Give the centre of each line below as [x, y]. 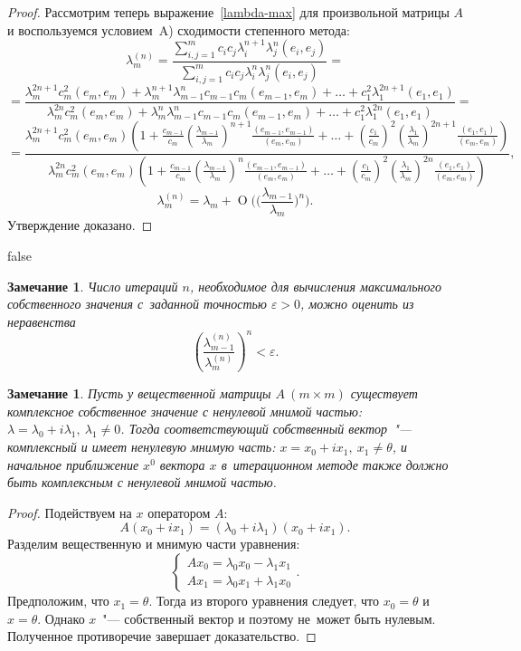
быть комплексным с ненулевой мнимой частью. [142, 482]
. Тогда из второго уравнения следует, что [264, 601]
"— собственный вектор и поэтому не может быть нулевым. [269, 618]
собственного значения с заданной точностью [137, 304]
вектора [182, 464]
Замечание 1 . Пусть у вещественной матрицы [139, 393]
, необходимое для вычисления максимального [315, 286]
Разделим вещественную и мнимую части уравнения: [154, 544]
